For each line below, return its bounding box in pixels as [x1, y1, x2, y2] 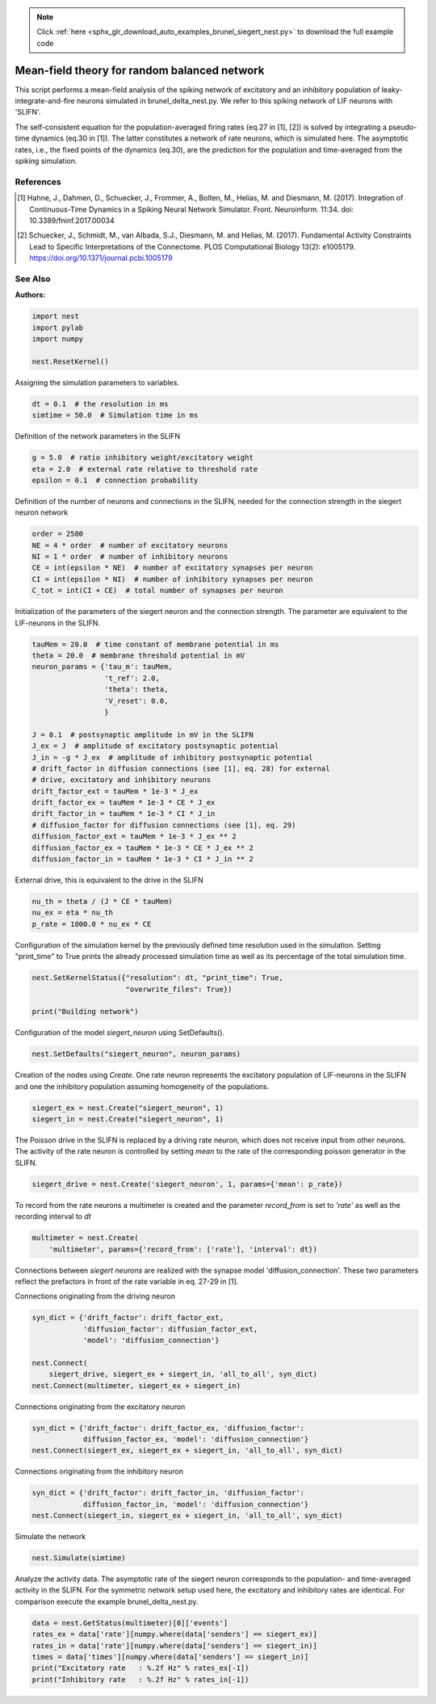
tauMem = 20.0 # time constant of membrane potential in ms [31, 639, 279, 649]
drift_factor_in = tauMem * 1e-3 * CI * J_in [31, 809, 216, 818]
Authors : [15, 290, 46, 300]
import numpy [31, 334, 84, 343]
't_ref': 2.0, [103, 673, 161, 683]
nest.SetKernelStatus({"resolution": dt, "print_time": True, [31, 974, 283, 982]
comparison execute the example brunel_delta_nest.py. [15, 1597, 199, 1606]
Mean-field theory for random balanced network [15, 63, 265, 77]
